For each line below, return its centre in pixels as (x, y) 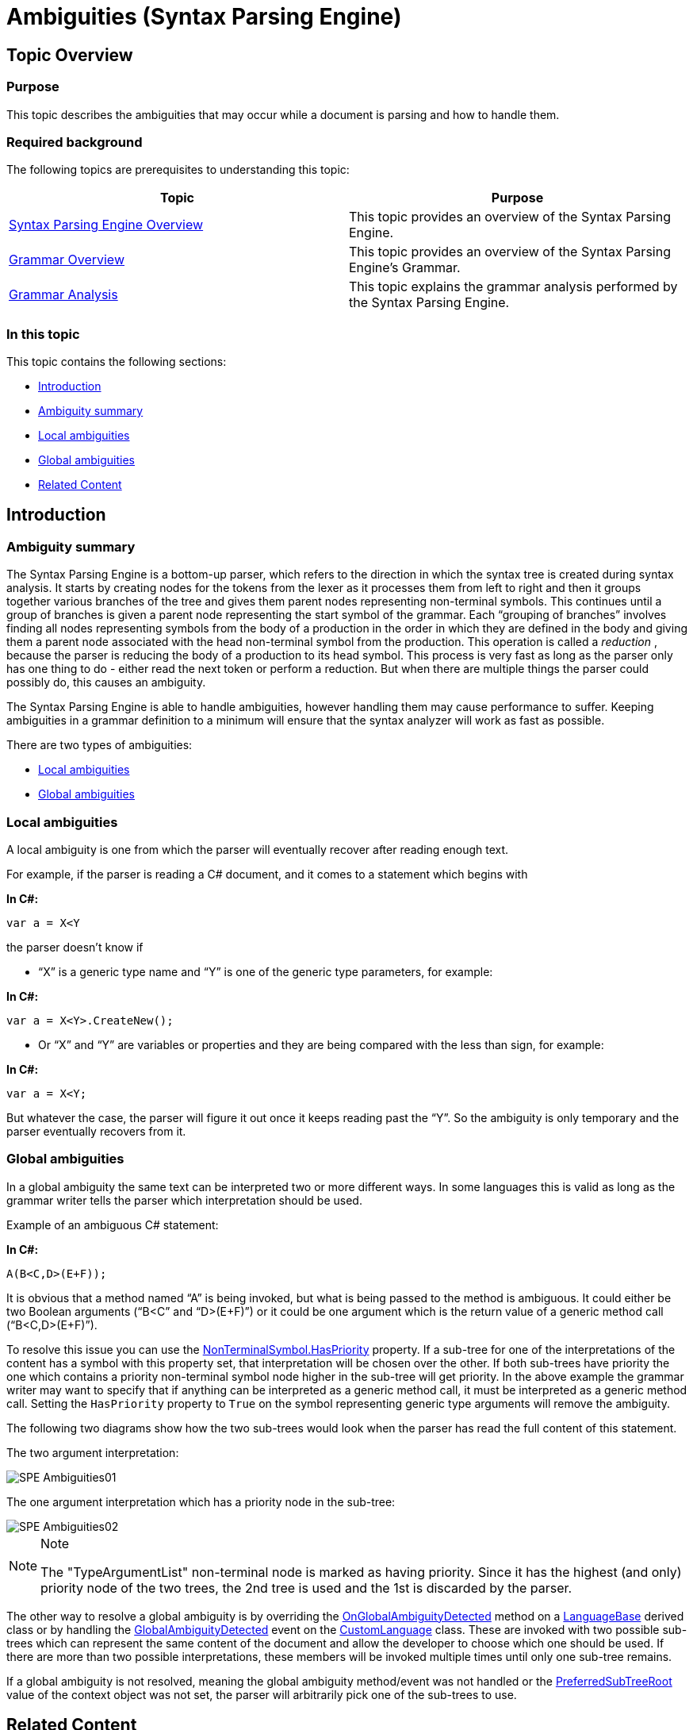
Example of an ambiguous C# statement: (113, 1224)
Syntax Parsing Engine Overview (106, 225)
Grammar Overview (67, 260)
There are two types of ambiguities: (100, 745)
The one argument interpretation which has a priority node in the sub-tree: (201, 1501)
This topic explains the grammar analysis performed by (513, 287)
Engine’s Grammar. (405, 268)
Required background (75, 142)
